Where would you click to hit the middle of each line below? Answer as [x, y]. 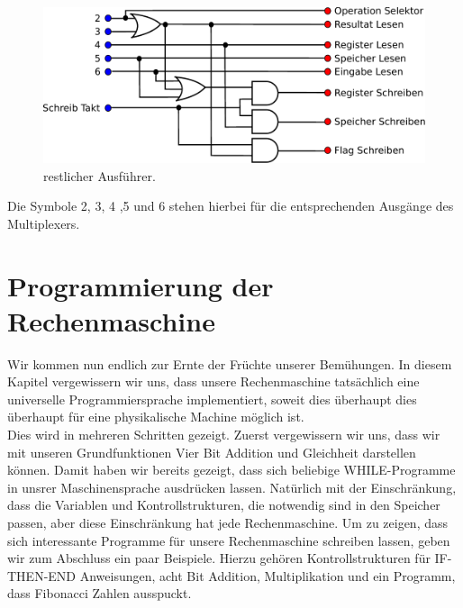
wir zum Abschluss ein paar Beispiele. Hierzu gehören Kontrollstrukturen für [219, 558]
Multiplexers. [44, 223]
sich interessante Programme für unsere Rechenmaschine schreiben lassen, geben [229, 540]
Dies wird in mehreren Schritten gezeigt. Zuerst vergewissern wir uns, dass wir [224, 435]
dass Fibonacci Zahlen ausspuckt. [100, 593]
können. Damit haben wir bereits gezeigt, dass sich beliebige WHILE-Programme [231, 470]
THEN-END [42, 575]
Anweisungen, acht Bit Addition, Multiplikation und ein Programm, [268, 575]
